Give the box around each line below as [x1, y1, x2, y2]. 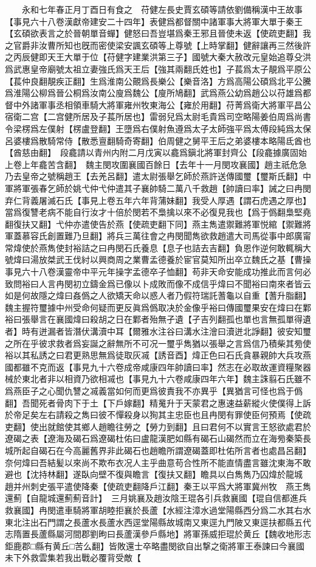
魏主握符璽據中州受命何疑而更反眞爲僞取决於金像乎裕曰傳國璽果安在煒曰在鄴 [5, 301, 311, 313]
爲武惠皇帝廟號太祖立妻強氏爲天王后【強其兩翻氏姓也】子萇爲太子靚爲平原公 [5, 62, 311, 75]
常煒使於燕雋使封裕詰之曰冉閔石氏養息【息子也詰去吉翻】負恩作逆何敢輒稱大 [5, 241, 311, 254]
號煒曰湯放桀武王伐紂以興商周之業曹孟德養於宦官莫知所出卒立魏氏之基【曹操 [5, 253, 311, 266]
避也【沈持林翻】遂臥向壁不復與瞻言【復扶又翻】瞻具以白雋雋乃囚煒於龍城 [5, 468, 303, 481]
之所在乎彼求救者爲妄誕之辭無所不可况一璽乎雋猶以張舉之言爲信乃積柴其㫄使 [5, 336, 311, 349]
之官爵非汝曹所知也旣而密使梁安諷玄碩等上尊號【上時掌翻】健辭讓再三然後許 [5, 38, 311, 51]
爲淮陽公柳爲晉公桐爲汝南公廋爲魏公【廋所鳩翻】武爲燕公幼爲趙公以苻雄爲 [5, 86, 303, 99]
